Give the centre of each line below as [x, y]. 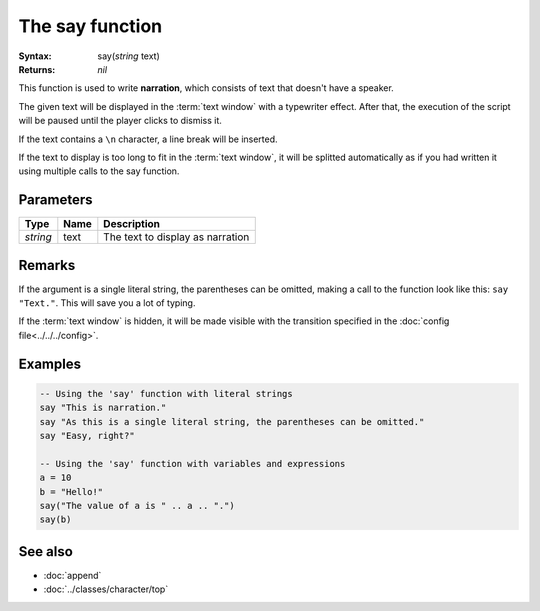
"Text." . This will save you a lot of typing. [107, 303]
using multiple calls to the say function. [99, 171]
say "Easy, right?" [87, 436]
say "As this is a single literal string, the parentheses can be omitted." [232, 421]
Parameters [55, 200]
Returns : [37, 69]
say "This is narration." [103, 408]
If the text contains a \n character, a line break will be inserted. [148, 139]
